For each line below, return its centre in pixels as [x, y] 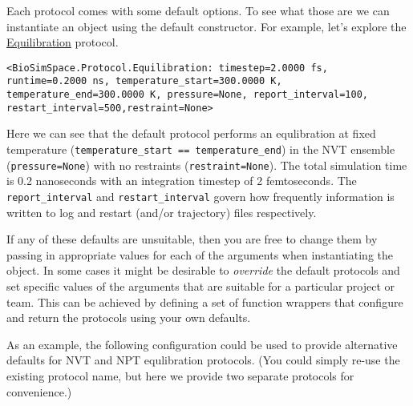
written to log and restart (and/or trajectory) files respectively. [162, 212]
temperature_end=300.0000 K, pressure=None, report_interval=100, [188, 95]
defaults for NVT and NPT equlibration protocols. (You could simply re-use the [203, 360]
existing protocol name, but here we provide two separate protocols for [180, 375]
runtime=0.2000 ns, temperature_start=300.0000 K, [144, 81]
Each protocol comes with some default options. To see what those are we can [198, 10]
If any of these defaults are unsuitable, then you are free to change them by [192, 239]
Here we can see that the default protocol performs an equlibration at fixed [191, 133]
